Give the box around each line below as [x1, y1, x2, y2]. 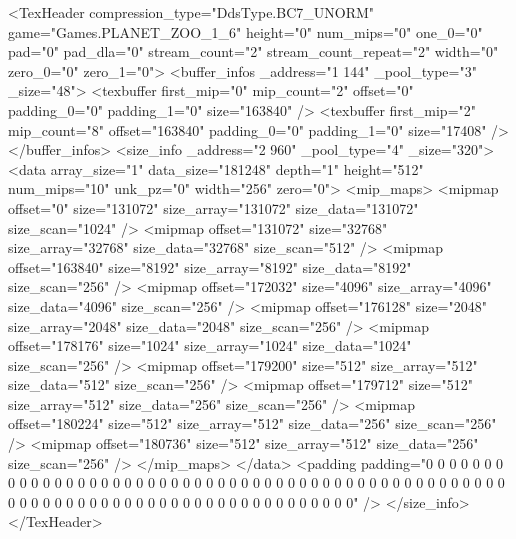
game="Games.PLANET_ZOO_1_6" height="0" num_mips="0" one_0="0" [8, 21, 483, 42]
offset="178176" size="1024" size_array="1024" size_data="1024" [8, 335, 412, 356]
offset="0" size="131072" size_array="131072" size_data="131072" [8, 197, 419, 218]
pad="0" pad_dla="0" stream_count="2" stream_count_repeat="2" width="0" [8, 41, 499, 62]
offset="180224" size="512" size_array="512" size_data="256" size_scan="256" [8, 413, 497, 434]
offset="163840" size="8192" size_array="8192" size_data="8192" [8, 256, 412, 277]
